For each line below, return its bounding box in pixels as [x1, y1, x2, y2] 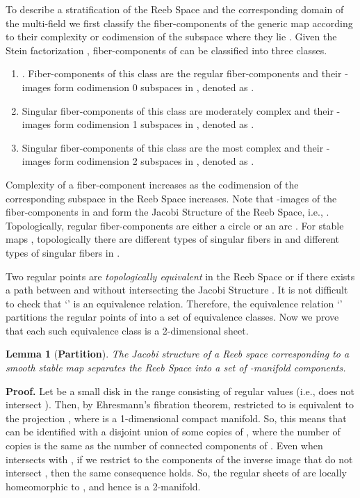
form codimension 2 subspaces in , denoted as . [54, 154, 254, 168]
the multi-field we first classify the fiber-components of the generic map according [6, 15, 353, 30]
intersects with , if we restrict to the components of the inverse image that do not [6, 451, 353, 466]
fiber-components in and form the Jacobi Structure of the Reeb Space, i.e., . [6, 204, 329, 219]
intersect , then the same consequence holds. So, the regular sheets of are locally [6, 465, 347, 480]
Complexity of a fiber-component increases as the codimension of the [6, 177, 299, 191]
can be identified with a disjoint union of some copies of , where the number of [6, 424, 341, 439]
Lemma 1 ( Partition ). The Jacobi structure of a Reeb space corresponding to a [6, 346, 350, 361]
